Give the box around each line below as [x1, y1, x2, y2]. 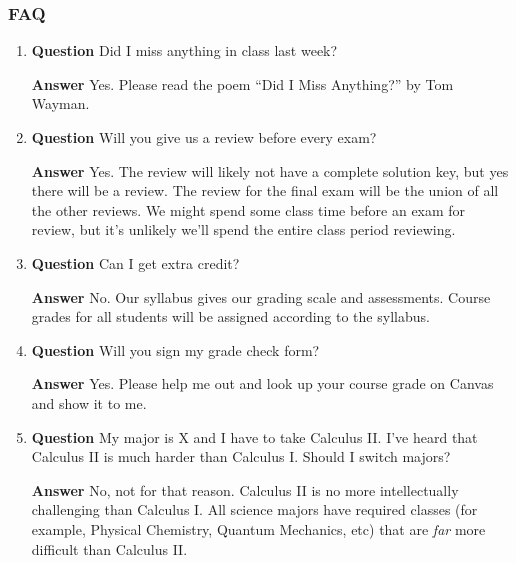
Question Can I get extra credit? [31, 252, 240, 273]
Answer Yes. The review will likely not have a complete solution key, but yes [31, 160, 509, 181]
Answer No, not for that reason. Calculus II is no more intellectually [31, 479, 459, 500]
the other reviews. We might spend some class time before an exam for [31, 199, 466, 220]
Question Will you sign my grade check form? [31, 339, 320, 360]
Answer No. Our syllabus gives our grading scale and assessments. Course [31, 286, 491, 307]
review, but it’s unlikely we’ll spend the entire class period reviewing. [31, 219, 456, 240]
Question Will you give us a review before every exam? [31, 127, 377, 147]
